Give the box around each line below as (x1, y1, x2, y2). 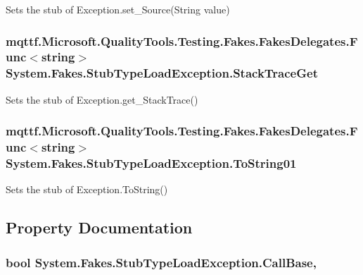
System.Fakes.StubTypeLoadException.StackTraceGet (6, 64, 318, 82)
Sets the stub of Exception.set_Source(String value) (6, 2, 230, 16)
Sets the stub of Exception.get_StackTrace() (6, 92, 198, 106)
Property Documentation (6, 216, 193, 238)
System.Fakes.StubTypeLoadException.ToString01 (6, 154, 297, 172)
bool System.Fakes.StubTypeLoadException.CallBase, (6, 253, 317, 271)
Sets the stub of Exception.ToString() (6, 182, 168, 197)
